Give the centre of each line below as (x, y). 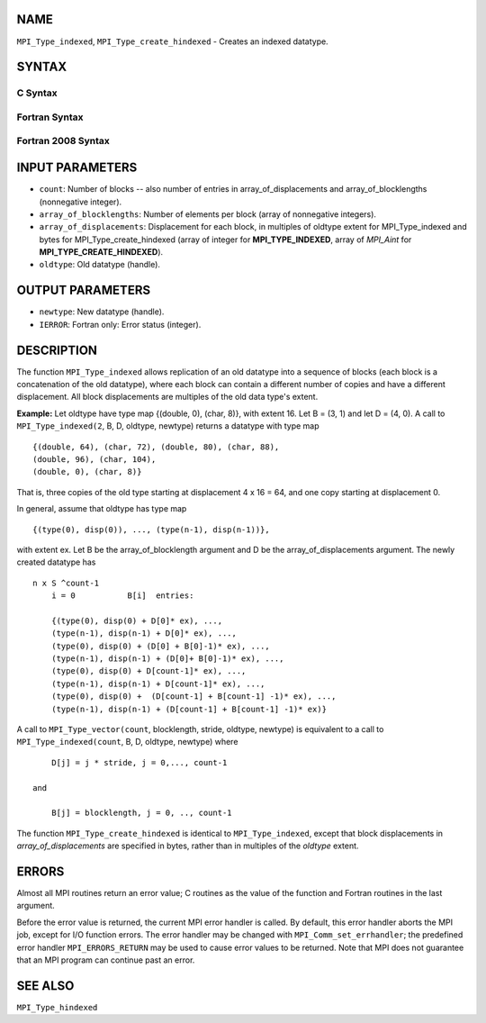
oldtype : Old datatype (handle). (100, 265)
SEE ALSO (45, 986)
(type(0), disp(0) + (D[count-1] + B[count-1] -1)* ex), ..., (193, 697)
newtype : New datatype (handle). (102, 312)
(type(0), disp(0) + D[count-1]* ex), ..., (148, 671)
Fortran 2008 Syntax (63, 141)
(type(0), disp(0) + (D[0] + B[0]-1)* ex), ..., (160, 646)
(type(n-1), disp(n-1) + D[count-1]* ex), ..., (158, 684)
